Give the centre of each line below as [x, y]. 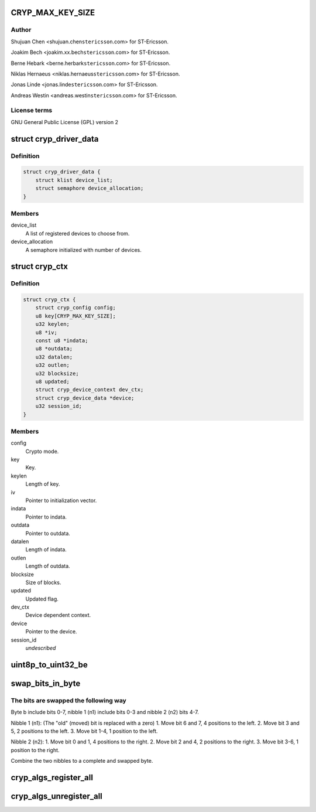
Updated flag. [42, 599]
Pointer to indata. [46, 517]
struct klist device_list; [74, 180]
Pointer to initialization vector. [61, 500]
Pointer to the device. [51, 632]
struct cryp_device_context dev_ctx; [90, 390]
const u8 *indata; [62, 341]
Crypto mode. [42, 451]
